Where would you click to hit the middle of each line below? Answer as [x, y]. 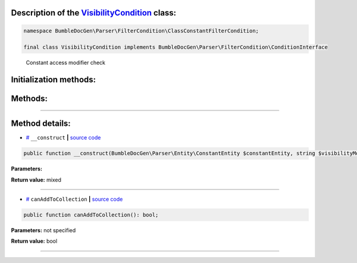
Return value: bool [34, 241]
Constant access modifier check [66, 63]
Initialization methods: [54, 80]
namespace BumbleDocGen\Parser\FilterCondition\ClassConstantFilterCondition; [141, 31]
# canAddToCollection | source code [74, 199]
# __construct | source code [63, 138]
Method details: [41, 124]
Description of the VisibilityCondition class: [94, 13]
